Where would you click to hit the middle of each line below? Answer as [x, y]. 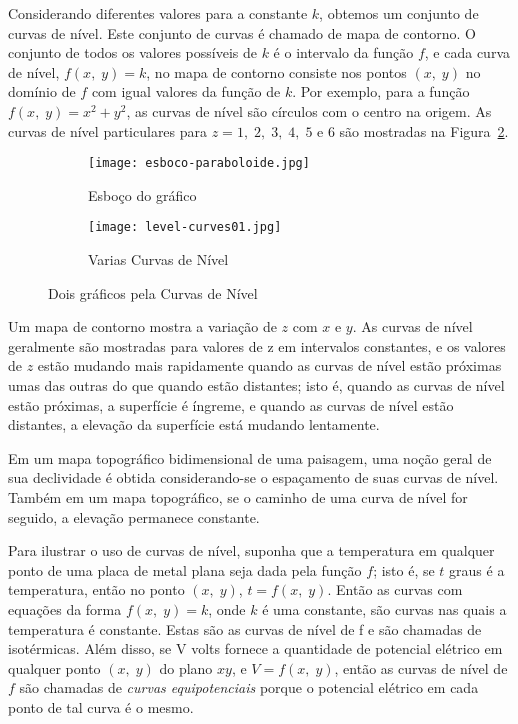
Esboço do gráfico [142, 194]
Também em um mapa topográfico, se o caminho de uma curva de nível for [238, 497]
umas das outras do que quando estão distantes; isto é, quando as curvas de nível [256, 385]
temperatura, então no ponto [96, 589]
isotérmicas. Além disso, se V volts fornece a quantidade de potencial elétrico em [255, 648]
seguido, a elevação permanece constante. [134, 516]
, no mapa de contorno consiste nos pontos [276, 71]
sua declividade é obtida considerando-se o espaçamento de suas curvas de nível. [253, 477]
